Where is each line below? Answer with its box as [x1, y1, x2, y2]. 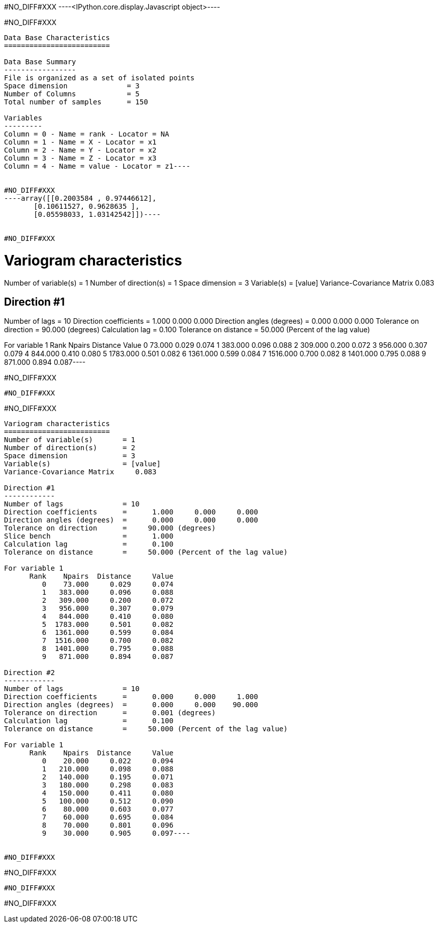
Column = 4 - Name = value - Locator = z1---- [4, 162, 190, 170]
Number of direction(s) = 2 [4, 444, 136, 452]
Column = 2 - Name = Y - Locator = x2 [4, 146, 157, 154]
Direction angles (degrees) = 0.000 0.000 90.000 [4, 701, 258, 709]
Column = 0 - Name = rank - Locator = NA [4, 130, 169, 138]
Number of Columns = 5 [4, 90, 140, 98]
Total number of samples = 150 [4, 98, 148, 106]
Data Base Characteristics [4, 34, 110, 42]
